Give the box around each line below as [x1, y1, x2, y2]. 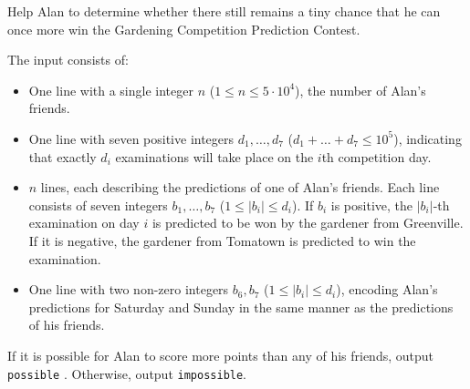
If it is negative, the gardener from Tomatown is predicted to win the [28, 230, 416, 250]
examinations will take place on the [115, 147, 314, 166]
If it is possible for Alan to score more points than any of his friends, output [7, 345, 433, 364]
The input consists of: [7, 50, 129, 69]
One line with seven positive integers [28, 128, 235, 148]
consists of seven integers [28, 195, 168, 214]
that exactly [28, 147, 97, 166]
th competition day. [321, 147, 432, 166]
